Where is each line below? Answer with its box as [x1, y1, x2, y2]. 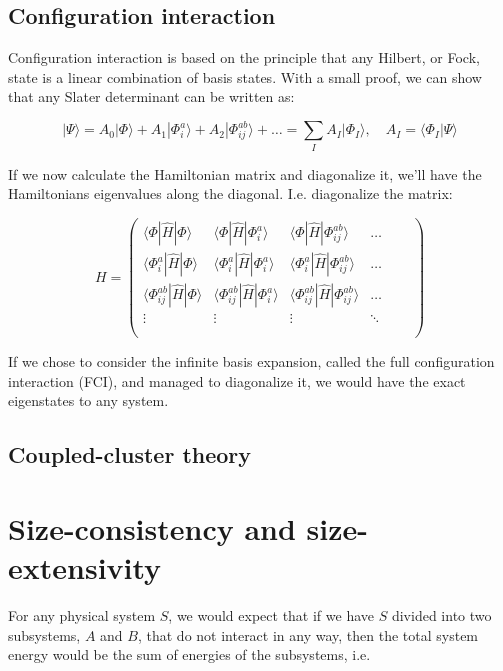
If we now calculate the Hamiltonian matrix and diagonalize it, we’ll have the [8, 163, 482, 184]
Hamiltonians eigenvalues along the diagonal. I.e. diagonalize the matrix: [8, 183, 453, 204]
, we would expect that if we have [168, 605, 375, 626]
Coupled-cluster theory [8, 439, 252, 470]
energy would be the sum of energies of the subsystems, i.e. [8, 644, 371, 665]
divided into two [391, 605, 492, 626]
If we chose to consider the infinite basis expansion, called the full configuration [8, 351, 495, 372]
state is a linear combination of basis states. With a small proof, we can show [8, 66, 482, 87]
